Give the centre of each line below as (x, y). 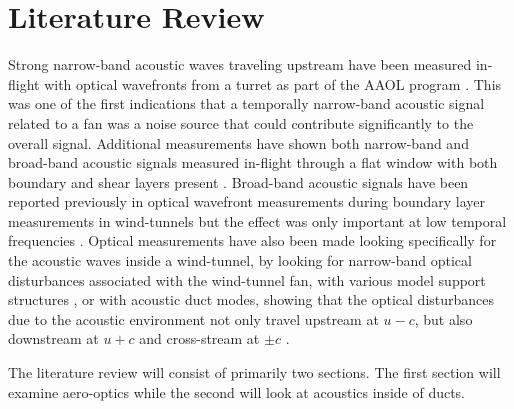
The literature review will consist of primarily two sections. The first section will (254, 372)
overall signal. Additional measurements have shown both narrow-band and (238, 142)
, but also (443, 318)
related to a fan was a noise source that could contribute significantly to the (241, 122)
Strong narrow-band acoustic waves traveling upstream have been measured (240, 64)
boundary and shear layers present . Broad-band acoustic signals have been (238, 181)
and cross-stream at (199, 338)
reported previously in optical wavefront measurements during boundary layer (246, 201)
